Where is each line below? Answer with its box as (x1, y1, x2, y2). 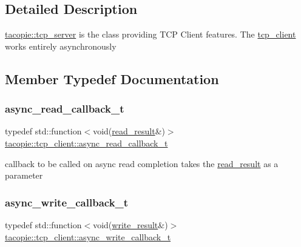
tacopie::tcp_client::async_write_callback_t (5, 230, 171, 243)
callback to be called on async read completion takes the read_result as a (5, 157, 279, 170)
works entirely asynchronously (5, 39, 117, 52)
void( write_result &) (93, 218, 168, 231)
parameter (5, 169, 43, 182)
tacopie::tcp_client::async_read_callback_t (5, 136, 168, 149)
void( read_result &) (93, 125, 165, 137)
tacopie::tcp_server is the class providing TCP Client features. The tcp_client (5, 28, 296, 41)
